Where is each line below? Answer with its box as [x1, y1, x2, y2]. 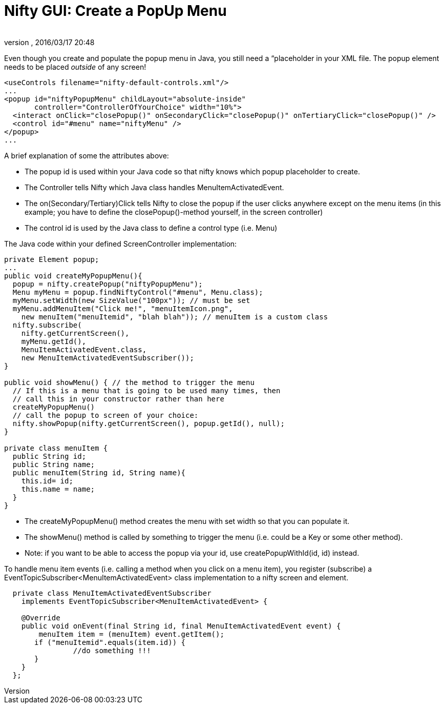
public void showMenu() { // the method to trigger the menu [4, 378, 255, 387]
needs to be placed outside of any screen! [4, 62, 146, 71]
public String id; [12, 452, 87, 460]
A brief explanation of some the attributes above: [4, 151, 169, 160]
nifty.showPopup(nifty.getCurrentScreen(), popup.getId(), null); [12, 419, 285, 428]
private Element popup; [4, 255, 99, 264]
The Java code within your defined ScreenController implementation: [4, 239, 237, 248]
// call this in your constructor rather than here [12, 394, 224, 403]
